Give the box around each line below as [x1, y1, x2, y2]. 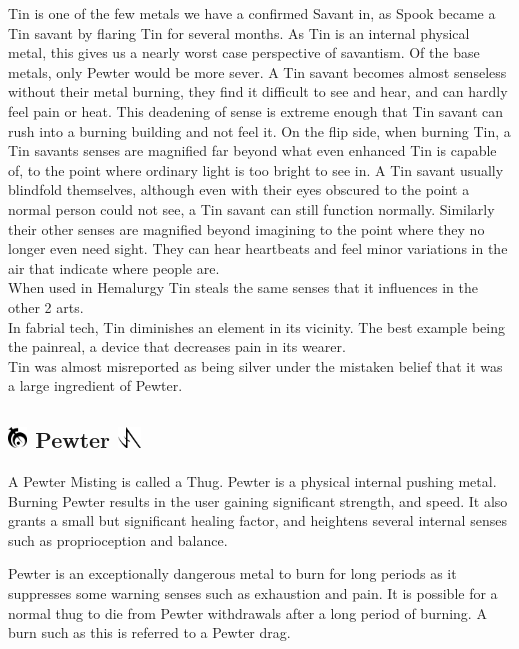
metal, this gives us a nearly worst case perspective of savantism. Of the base [8, 42, 480, 63]
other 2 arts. [8, 296, 84, 317]
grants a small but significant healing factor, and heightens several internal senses [8, 510, 507, 531]
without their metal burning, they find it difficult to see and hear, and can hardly [8, 81, 508, 102]
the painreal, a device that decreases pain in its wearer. [8, 336, 346, 357]
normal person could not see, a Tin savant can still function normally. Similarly [8, 198, 495, 219]
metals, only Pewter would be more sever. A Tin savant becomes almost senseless [8, 61, 507, 82]
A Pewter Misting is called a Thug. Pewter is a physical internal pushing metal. [8, 471, 497, 492]
